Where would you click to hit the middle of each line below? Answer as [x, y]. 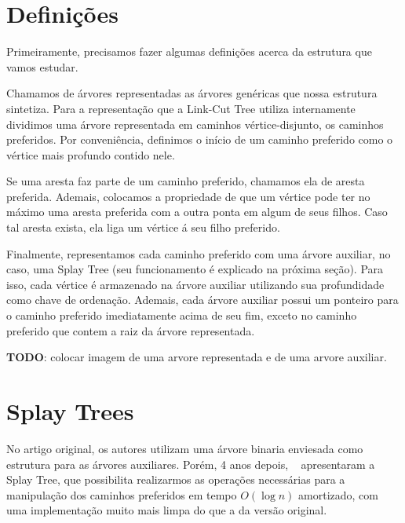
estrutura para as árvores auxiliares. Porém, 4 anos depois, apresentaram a [191, 464]
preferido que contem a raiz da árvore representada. [131, 330]
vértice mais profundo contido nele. [91, 154]
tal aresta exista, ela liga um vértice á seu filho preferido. [143, 227]
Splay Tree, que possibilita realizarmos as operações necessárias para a [176, 479]
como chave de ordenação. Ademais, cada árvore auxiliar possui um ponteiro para [202, 300]
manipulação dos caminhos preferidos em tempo [122, 494]
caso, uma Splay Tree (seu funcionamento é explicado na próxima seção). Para [195, 269]
